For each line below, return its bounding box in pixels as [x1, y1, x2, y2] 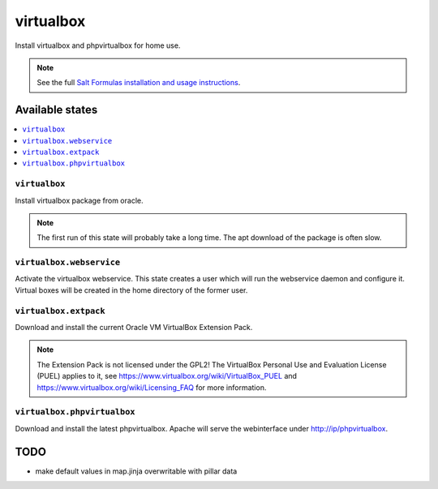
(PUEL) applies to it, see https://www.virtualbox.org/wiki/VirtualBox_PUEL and [36, 371, 298, 381]
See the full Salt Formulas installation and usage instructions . [36, 78, 241, 88]
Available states [15, 103, 98, 117]
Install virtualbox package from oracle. [15, 195, 144, 205]
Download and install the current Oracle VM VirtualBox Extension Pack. [15, 323, 253, 332]
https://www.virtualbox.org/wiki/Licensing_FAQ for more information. [36, 382, 267, 392]
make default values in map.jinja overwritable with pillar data [35, 466, 238, 476]
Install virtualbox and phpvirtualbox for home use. [15, 41, 181, 50]
